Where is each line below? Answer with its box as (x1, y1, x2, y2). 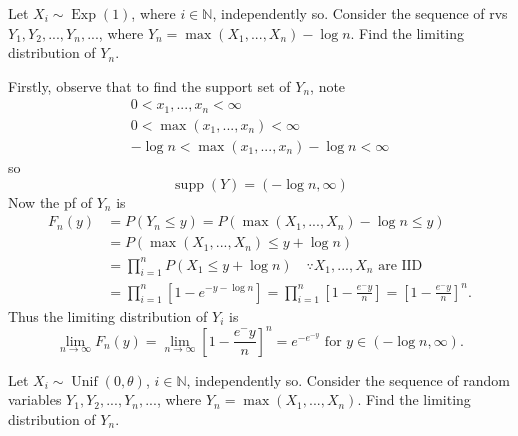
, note (310, 75, 346, 96)
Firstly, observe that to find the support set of (8, 75, 291, 96)
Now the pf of (8, 191, 92, 212)
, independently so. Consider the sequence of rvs (212, 3, 508, 23)
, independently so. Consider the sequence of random (186, 369, 511, 390)
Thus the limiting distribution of (8, 305, 208, 326)
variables (8, 389, 62, 410)
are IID (378, 258, 423, 273)
